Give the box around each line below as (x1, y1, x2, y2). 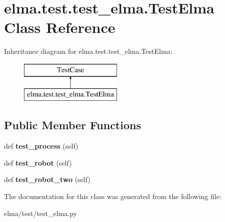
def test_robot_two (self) (4, 174, 90, 185)
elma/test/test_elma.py (4, 208, 77, 218)
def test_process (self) (4, 141, 78, 151)
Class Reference (4, 17, 115, 37)
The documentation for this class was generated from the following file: (4, 191, 221, 202)
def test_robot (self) (4, 157, 72, 168)
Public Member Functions (4, 117, 141, 133)
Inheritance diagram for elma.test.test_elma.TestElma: (4, 46, 172, 56)
